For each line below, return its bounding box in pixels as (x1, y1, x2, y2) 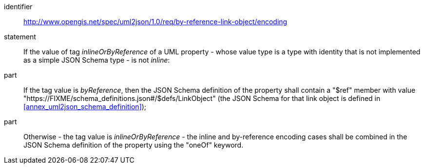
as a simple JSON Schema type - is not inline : (23, 56, 170, 64)
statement (4, 33, 36, 41)
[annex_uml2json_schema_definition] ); (23, 102, 147, 111)
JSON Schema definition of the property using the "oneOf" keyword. (23, 141, 244, 149)
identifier (4, 2, 33, 11)
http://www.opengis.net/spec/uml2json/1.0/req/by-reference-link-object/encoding (23, 17, 288, 26)
